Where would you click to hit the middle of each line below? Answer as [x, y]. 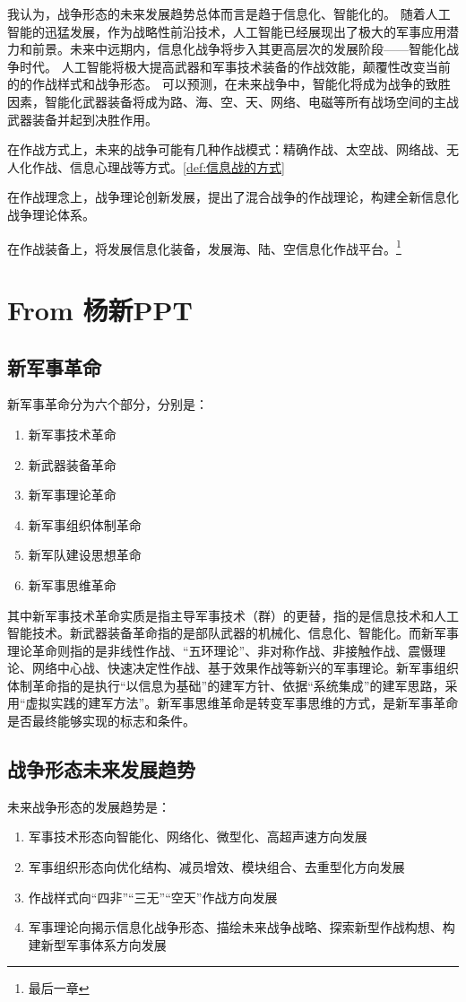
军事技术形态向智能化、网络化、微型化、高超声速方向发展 [198, 836]
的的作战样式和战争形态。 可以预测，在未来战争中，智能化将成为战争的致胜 [229, 84]
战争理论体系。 [51, 214]
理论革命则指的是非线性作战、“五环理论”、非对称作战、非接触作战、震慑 [220, 650]
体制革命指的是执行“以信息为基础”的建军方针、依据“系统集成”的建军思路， [226, 685]
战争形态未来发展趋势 [101, 769]
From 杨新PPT [100, 309]
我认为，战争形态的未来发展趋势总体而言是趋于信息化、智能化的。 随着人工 [229, 13]
